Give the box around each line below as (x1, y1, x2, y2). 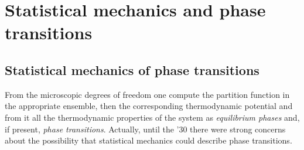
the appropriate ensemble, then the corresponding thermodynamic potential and (5, 100, 293, 112)
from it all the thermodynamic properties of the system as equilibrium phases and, (5, 111, 300, 123)
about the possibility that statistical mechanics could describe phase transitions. (5, 134, 292, 146)
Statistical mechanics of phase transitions (5, 60, 259, 79)
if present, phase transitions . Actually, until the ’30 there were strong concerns (5, 122, 286, 135)
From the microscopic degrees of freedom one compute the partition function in (5, 88, 290, 100)
